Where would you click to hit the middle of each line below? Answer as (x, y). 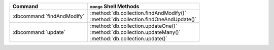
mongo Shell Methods (115, 6)
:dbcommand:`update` (39, 32)
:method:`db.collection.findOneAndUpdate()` (143, 19)
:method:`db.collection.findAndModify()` (138, 13)
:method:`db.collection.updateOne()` (134, 26)
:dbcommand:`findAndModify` (48, 16)
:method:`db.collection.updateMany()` (135, 32)
